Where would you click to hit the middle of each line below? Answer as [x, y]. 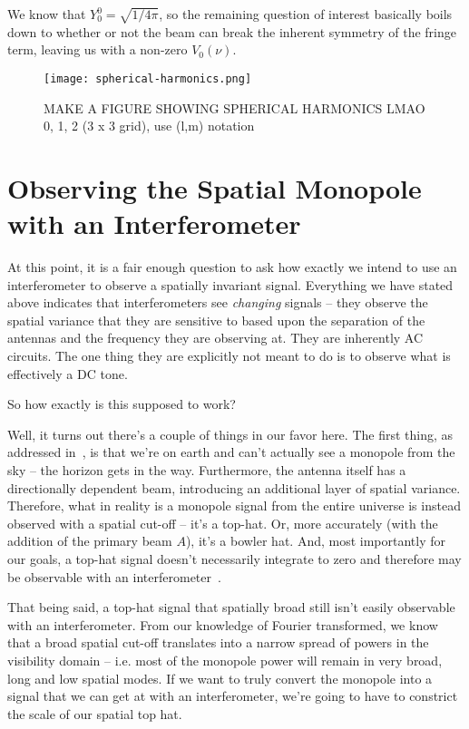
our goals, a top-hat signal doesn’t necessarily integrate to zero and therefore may [234, 559]
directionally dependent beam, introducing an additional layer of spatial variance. [234, 487]
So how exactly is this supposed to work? [122, 404]
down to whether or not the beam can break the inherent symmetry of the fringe [232, 31]
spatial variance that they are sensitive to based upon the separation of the [216, 320]
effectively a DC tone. [68, 373]
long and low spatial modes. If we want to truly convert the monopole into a [220, 678]
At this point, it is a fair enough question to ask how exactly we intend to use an [232, 267]
